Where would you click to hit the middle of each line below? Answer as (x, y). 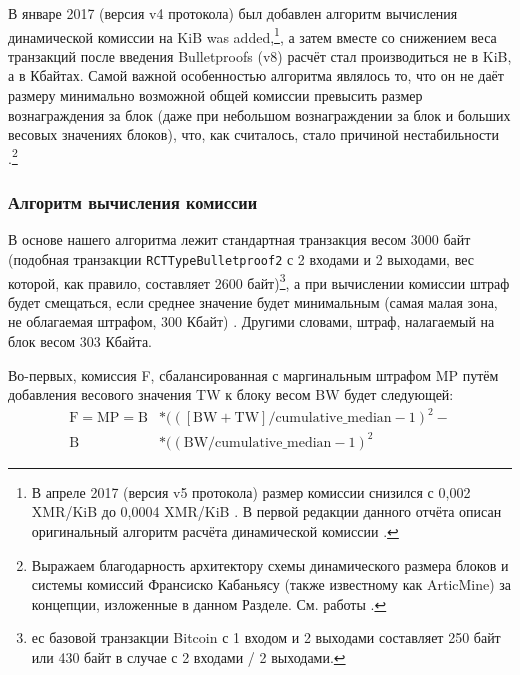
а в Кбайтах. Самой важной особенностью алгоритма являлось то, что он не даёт (256, 75)
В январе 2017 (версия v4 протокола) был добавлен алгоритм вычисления (233, 13)
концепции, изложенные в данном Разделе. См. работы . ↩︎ (209, 603)
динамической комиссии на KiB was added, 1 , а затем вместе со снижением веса (252, 35)
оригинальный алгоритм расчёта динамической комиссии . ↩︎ (215, 531)
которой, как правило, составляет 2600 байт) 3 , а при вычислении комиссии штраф (259, 281)
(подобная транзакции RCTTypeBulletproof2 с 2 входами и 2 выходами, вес (241, 258)
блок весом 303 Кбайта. (80, 340)
